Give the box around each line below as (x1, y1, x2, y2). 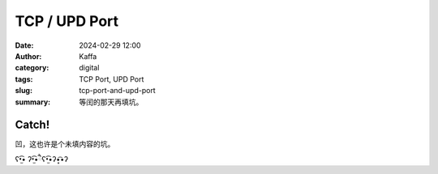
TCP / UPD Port (15, 12, 119, 30)
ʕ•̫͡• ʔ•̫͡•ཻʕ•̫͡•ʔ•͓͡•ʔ (15, 154, 69, 163)
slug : (15, 86, 32, 95)
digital (79, 63, 100, 73)
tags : (15, 74, 33, 84)
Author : (15, 51, 42, 61)
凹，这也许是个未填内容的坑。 (15, 139, 115, 149)
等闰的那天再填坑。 (79, 97, 144, 107)
